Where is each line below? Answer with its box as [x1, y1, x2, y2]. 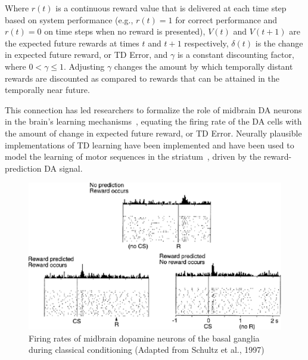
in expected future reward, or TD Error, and [5, 48, 168, 61]
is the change [255, 36, 303, 49]
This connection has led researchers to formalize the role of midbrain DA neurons [5, 103, 302, 116]
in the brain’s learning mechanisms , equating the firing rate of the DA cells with [5, 115, 302, 128]
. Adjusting [64, 60, 105, 72]
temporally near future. [5, 83, 90, 96]
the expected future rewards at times [5, 36, 139, 49]
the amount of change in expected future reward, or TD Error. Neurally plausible [5, 126, 302, 139]
